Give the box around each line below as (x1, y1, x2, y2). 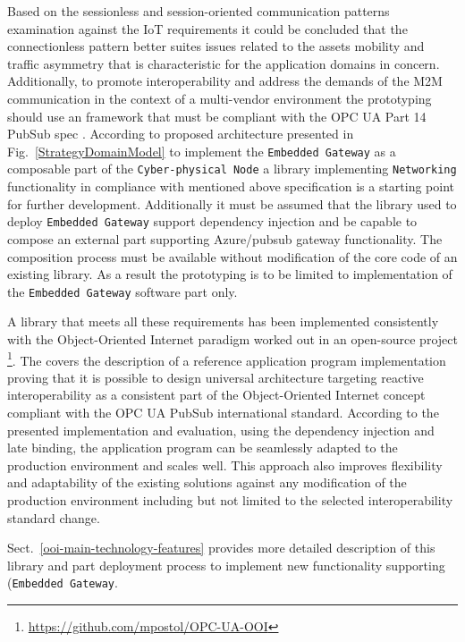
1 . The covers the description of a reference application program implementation (7, 348, 446, 369)
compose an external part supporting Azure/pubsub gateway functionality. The (7, 229, 443, 248)
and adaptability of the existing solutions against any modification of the (7, 473, 407, 492)
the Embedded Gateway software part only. (7, 282, 238, 300)
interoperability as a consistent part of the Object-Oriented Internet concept (7, 385, 426, 404)
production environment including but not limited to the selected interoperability (7, 490, 453, 509)
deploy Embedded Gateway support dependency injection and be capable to (7, 212, 418, 231)
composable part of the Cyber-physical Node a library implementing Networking (7, 159, 457, 178)
